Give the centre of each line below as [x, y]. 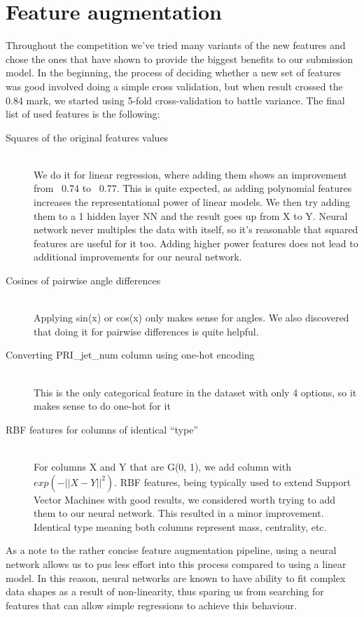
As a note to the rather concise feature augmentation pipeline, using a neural [171, 550]
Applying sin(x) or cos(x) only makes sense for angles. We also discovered [191, 318]
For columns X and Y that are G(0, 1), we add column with [162, 466]
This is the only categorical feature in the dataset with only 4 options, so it [195, 392]
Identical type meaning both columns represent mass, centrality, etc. [180, 526]
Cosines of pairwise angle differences [83, 280]
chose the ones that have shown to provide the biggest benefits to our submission [180, 58]
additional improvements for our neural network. [138, 257]
